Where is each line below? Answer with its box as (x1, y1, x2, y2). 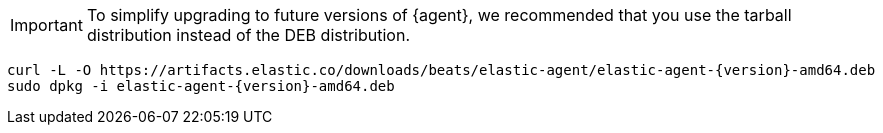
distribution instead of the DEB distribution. (86, 25, 411, 45)
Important (10, 15, 83, 35)
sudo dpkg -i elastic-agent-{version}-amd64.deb (7, 78, 395, 94)
